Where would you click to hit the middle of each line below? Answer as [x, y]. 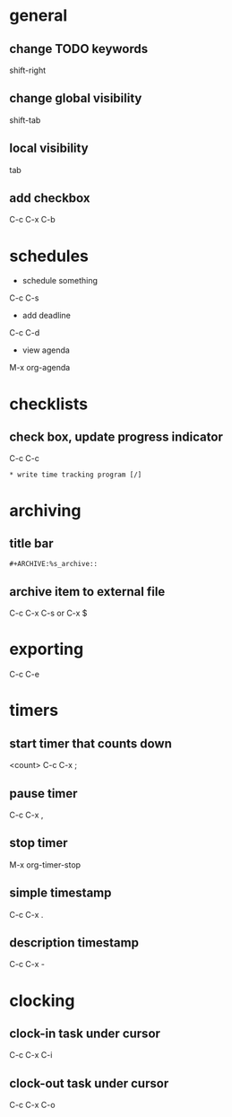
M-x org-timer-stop [45, 864]
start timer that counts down [91, 743]
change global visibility [76, 98]
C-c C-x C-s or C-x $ [48, 613]
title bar [31, 543]
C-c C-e [25, 675]
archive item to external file [87, 592]
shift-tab [25, 120]
